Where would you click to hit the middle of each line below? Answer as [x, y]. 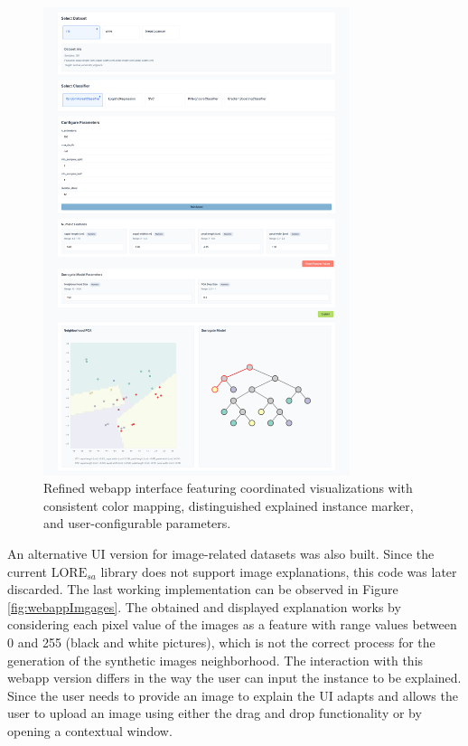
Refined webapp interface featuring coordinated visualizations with [228, 488]
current [28, 571]
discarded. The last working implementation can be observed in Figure [203, 589]
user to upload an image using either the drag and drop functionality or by [215, 713]
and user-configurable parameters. [137, 523]
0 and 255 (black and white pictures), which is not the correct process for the [221, 642]
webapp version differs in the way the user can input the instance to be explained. [234, 678]
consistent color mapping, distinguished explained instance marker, [229, 505]
